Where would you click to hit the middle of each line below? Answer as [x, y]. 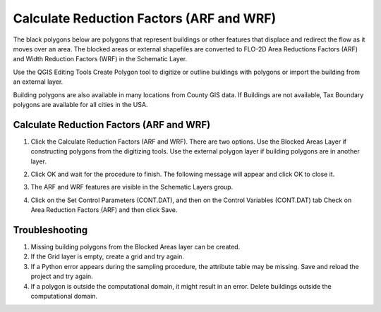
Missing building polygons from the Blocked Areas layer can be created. [135, 247]
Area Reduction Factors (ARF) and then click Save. [104, 210]
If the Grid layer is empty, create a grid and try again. [108, 256]
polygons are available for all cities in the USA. [80, 104]
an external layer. [38, 82]
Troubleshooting [50, 230]
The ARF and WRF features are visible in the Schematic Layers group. [132, 187]
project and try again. [62, 276]
